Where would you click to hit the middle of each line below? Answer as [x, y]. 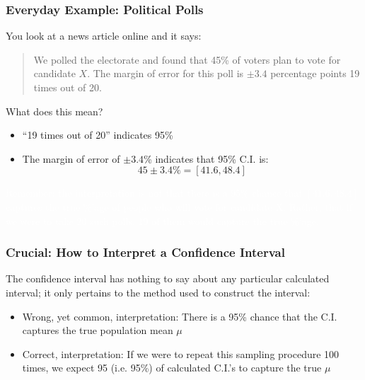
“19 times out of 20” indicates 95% [98, 135]
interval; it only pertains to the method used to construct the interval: [158, 292]
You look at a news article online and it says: [104, 36]
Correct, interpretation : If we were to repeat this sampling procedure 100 [181, 353]
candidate [54, 73]
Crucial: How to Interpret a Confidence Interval [145, 252]
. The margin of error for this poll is [166, 73]
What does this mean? [54, 111]
